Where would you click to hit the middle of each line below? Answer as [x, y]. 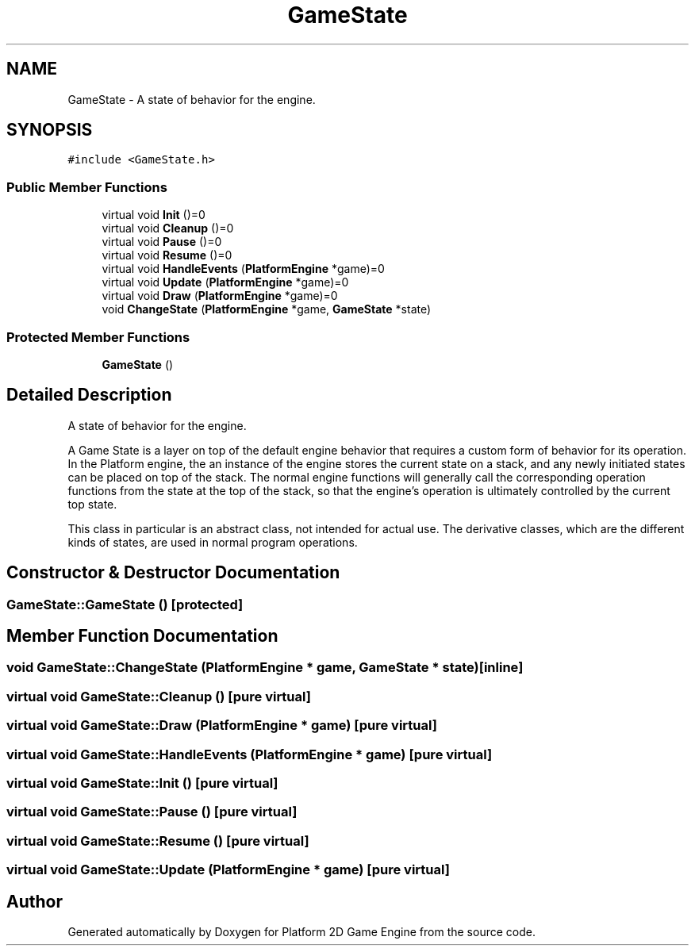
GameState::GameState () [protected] [125, 604]
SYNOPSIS [50, 130]
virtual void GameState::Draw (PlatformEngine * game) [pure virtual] [222, 726]
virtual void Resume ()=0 [167, 255]
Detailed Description [89, 395]
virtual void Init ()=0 [154, 215]
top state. [92, 504]
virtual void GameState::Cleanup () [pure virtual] [159, 696]
